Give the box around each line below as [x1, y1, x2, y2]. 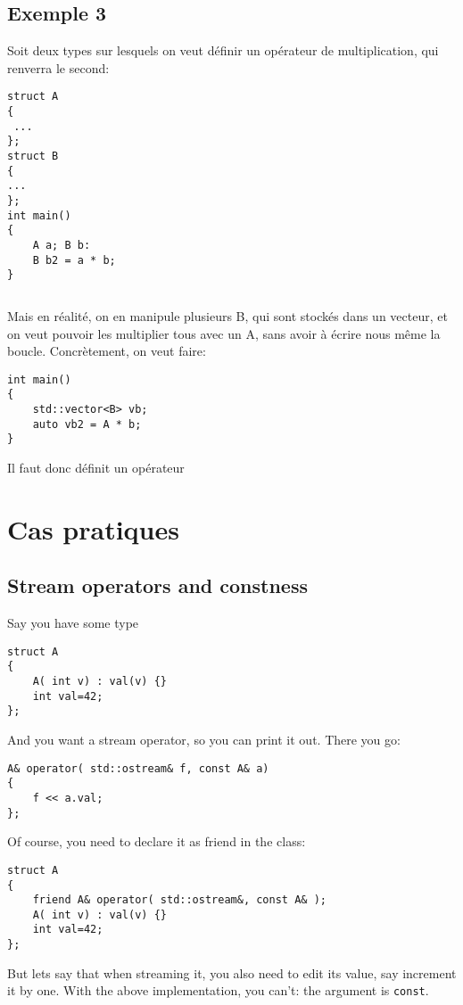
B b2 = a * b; [32, 253, 116, 267]
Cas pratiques [7, 510, 179, 547]
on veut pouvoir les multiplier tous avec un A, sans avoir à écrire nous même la [7, 324, 441, 342]
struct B [7, 150, 59, 163]
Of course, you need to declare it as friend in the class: [7, 832, 306, 851]
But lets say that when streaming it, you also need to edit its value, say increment [7, 963, 457, 982]
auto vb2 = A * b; [32, 417, 142, 431]
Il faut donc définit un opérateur [7, 457, 185, 476]
